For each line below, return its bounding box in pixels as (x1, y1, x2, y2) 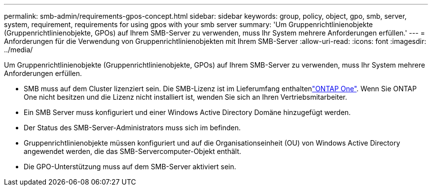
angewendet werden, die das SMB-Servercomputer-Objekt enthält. (24, 147, 242, 155)
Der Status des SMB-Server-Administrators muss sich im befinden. (24, 123, 241, 132)
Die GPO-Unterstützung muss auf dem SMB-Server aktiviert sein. (24, 162, 236, 171)
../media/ (4, 45, 33, 54)
